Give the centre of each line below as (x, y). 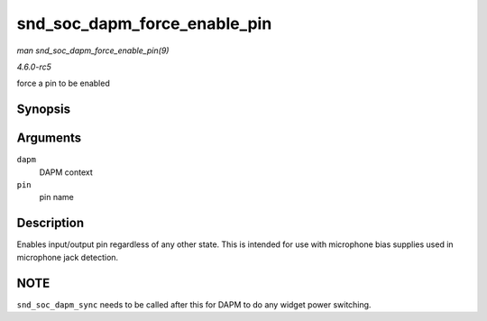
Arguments (49, 138)
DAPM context (66, 172)
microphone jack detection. (68, 257)
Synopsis (44, 110)
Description (51, 223)
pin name (56, 197)
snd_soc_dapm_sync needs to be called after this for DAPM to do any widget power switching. (194, 304)
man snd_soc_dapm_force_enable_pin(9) (93, 50)
